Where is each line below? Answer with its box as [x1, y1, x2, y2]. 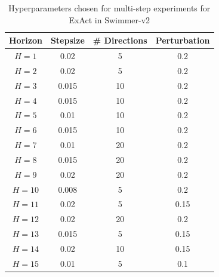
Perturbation [155, 34, 210, 47]
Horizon [9, 34, 42, 47]
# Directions [92, 34, 147, 47]
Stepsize [50, 34, 85, 47]
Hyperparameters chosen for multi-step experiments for [8, 2, 211, 14]
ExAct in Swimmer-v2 [69, 13, 150, 26]
